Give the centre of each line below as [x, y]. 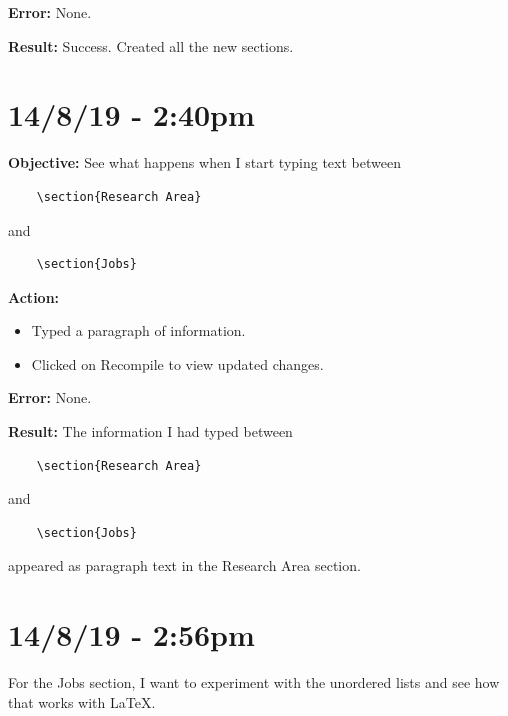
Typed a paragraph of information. [138, 330]
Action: [34, 296]
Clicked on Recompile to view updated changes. [177, 363]
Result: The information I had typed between [150, 431]
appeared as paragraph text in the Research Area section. [184, 565]
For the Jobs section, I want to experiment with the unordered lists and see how [254, 682]
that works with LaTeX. [82, 701]
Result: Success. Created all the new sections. [151, 45]
